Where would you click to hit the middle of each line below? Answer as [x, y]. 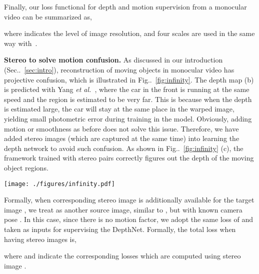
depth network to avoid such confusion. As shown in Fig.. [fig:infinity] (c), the [124, 148]
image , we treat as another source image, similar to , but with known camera [123, 209]
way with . [21, 43]
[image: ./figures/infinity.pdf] [59, 184]
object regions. [26, 167]
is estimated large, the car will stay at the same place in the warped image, [119, 109]
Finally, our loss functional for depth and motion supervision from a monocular [125, 6]
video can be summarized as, [48, 16]
